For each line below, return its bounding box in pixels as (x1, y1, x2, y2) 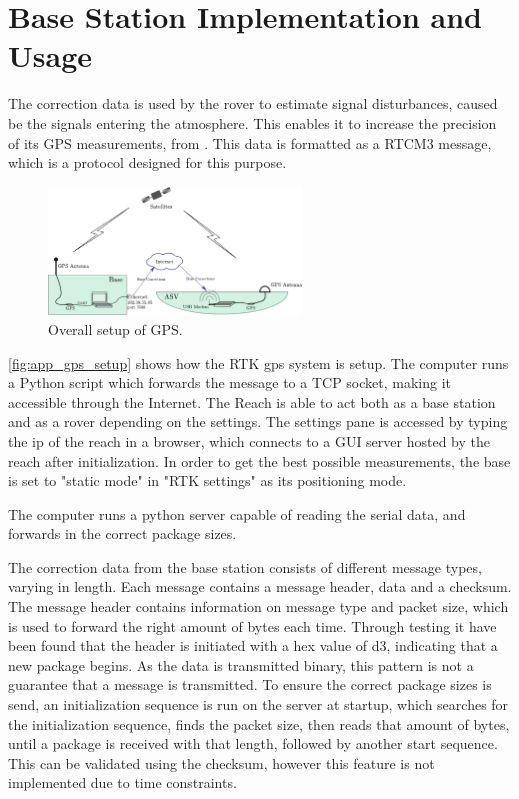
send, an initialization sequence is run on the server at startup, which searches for (8, 694, 509, 715)
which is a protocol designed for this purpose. (8, 152, 287, 173)
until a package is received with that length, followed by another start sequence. (8, 733, 498, 754)
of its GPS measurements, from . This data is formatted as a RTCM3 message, (8, 132, 492, 153)
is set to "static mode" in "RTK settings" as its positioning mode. (8, 470, 407, 491)
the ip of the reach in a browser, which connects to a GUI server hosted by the (8, 430, 490, 451)
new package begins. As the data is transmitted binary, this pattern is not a (8, 654, 474, 675)
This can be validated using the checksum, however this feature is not (8, 752, 435, 773)
